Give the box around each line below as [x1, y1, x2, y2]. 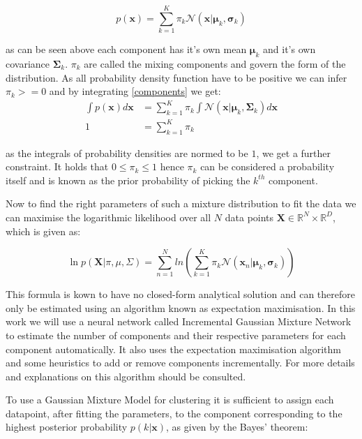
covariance [6, 56, 50, 70]
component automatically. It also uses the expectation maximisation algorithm [6, 341, 342, 356]
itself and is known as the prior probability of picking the [6, 172, 250, 187]
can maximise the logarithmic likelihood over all [6, 209, 211, 224]
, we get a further [256, 145, 331, 160]
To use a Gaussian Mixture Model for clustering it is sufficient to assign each [6, 392, 334, 407]
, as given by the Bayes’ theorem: [166, 419, 308, 434]
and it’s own [263, 42, 316, 57]
